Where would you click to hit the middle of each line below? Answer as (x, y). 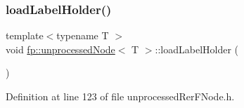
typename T (83, 35)
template (25, 35)
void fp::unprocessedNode (60, 49)
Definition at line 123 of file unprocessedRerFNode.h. (120, 96)
